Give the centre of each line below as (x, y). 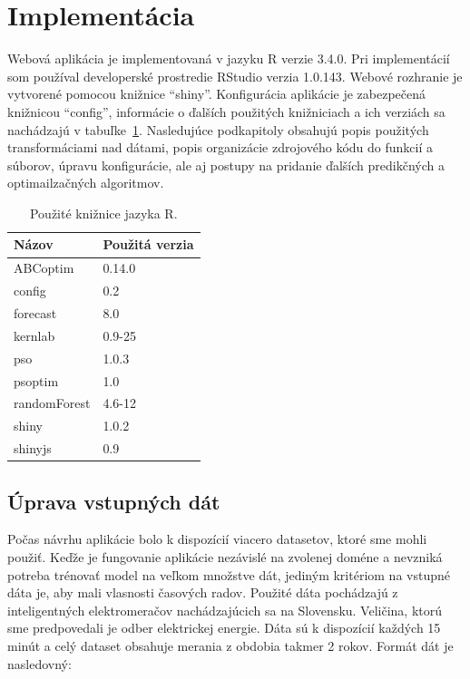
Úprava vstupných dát (114, 501)
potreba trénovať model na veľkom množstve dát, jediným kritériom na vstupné (229, 574)
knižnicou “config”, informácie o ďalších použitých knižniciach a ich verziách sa (226, 111)
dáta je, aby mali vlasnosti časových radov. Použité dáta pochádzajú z (203, 592)
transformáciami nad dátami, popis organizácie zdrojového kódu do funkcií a (220, 147)
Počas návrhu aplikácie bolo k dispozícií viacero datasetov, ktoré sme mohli (217, 539)
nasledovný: (39, 663)
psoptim (36, 380)
